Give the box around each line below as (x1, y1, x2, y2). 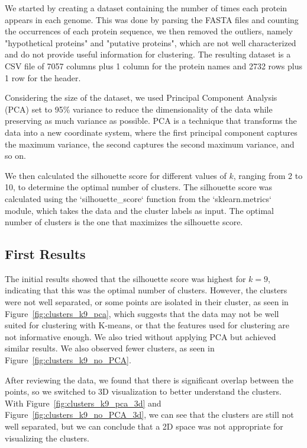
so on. (5, 149, 26, 162)
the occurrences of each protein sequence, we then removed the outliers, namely (5, 25, 293, 37)
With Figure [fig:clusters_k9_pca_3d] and (5, 396, 161, 409)
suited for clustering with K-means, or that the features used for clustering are (5, 319, 290, 331)
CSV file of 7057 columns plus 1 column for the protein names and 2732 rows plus (5, 59, 302, 72)
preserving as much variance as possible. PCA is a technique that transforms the (5, 114, 297, 127)
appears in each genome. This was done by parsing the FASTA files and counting (5, 13, 299, 25)
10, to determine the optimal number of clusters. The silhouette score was (5, 181, 272, 193)
